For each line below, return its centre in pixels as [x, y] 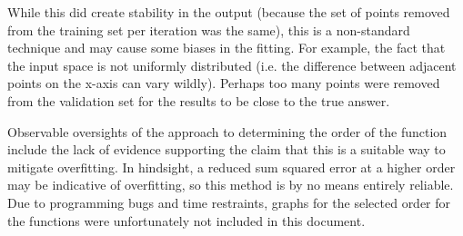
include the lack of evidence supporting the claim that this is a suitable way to [226, 149]
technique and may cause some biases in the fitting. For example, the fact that [226, 48]
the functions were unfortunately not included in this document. [186, 220]
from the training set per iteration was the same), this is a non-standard [209, 29]
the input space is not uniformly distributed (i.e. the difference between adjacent [232, 65]
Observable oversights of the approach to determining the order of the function [227, 131]
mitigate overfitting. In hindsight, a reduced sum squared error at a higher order [231, 167]
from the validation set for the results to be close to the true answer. [199, 100]
